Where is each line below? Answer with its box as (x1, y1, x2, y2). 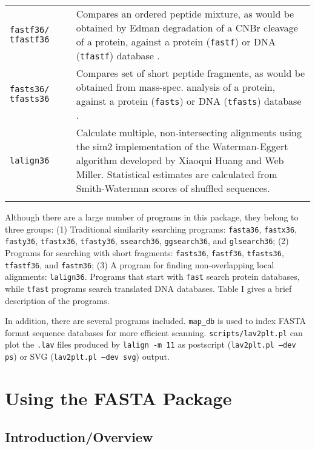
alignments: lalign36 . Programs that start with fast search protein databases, (5, 270, 300, 283)
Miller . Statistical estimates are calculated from (76, 167, 277, 181)
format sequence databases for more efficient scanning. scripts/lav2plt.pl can (5, 326, 303, 339)
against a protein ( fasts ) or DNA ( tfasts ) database (76, 94, 302, 108)
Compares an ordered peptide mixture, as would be (76, 7, 294, 21)
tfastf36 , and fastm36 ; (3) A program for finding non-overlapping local (5, 258, 274, 271)
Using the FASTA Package (5, 385, 232, 410)
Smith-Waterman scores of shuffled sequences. (76, 181, 270, 195)
